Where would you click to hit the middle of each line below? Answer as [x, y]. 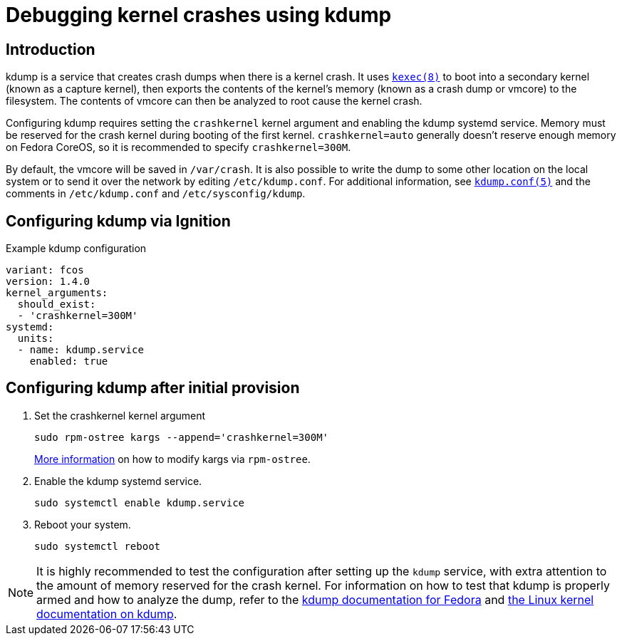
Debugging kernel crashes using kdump [199, 15]
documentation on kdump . [107, 614]
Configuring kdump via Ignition [118, 221]
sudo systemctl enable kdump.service [140, 502]
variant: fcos [45, 270]
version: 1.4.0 [48, 282]
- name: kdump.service [81, 350]
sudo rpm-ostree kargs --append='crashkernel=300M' [182, 437]
